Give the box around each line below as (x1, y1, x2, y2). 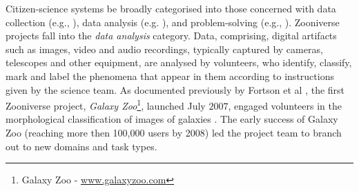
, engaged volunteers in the (228, 98, 342, 112)
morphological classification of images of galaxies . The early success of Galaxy (6, 112, 338, 126)
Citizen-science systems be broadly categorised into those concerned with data (6, 1, 336, 15)
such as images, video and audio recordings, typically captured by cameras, (6, 41, 323, 56)
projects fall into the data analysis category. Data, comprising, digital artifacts (6, 28, 337, 43)
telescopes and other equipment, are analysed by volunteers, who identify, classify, (6, 55, 352, 70)
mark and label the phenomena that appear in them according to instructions (6, 68, 334, 83)
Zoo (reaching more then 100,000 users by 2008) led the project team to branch (6, 125, 342, 139)
